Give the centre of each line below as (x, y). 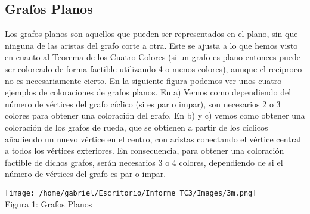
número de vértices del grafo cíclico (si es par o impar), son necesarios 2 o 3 (143, 103)
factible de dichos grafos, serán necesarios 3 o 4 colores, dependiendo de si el (144, 162)
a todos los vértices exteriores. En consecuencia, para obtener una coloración (145, 151)
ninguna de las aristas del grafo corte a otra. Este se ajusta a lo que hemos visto (151, 45)
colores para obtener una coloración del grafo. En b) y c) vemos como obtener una (155, 115)
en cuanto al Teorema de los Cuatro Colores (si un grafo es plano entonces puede (153, 57)
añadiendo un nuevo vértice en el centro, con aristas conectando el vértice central (153, 139)
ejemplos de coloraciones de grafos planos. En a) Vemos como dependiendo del (148, 92)
